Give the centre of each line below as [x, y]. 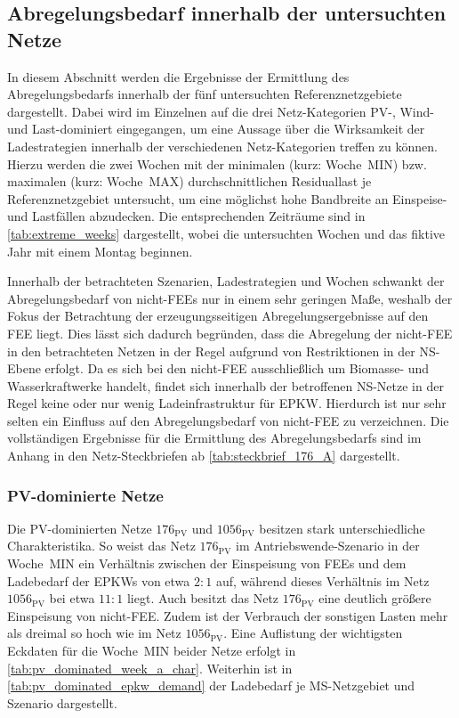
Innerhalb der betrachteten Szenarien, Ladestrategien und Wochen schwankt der [226, 281]
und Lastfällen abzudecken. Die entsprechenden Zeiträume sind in [186, 216]
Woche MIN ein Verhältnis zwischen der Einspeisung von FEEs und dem [207, 563]
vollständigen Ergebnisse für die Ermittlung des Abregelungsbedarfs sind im [214, 438]
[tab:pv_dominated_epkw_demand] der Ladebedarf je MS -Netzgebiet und [211, 685]
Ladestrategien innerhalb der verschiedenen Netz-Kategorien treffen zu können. [222, 146]
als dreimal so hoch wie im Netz [94, 633]
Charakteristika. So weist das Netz [101, 546]
